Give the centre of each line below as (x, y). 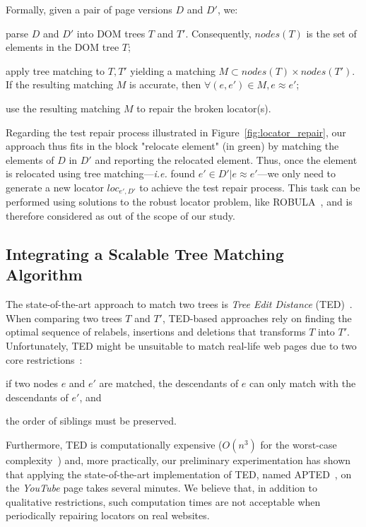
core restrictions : (44, 359)
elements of (30, 159)
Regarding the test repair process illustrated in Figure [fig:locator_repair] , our (176, 132)
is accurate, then (165, 84)
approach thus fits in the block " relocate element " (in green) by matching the (172, 146)
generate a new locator (55, 187)
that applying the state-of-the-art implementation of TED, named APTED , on (179, 474)
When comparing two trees (64, 318)
